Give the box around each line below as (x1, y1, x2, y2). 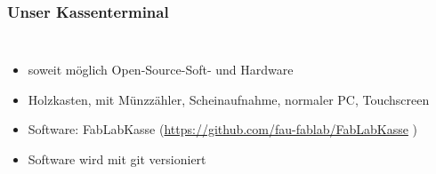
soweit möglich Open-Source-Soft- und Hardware (28, 60, 294, 79)
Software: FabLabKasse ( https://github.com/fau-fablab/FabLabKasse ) (28, 120, 418, 138)
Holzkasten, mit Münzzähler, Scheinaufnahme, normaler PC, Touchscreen (28, 90, 430, 108)
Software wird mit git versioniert (28, 150, 206, 168)
